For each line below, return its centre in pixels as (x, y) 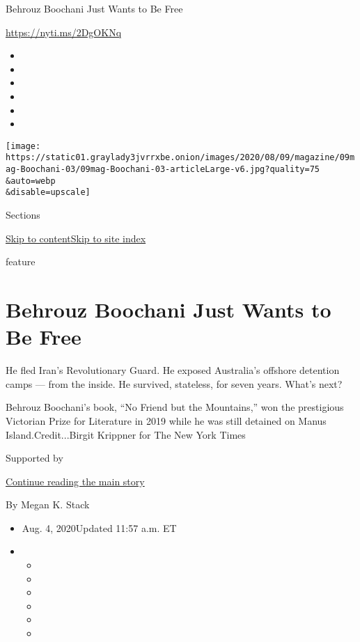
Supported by (34, 458)
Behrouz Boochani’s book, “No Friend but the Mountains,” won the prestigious (175, 407)
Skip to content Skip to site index (76, 238)
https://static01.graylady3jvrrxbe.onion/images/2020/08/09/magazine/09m (180, 158)
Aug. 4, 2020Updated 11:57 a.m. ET (99, 527)
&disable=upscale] (48, 193)
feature (21, 261)
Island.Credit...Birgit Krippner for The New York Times (126, 434)
